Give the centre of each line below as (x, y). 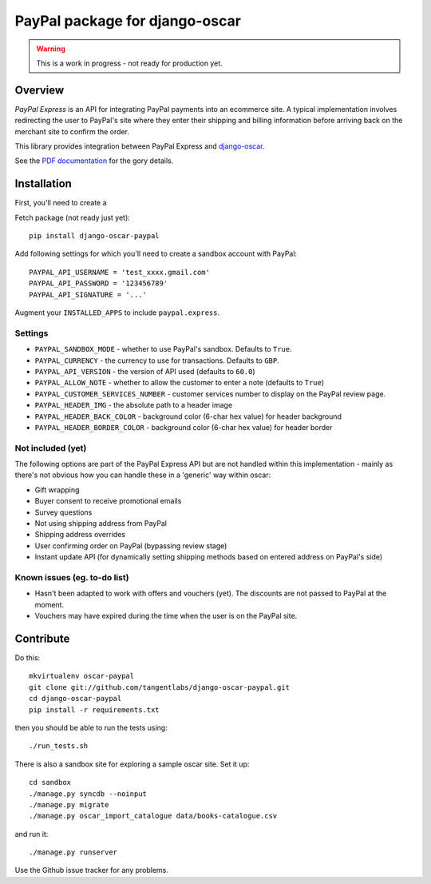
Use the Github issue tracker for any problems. (92, 870)
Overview (40, 90)
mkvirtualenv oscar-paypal (82, 676)
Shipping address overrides (80, 535)
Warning (51, 49)
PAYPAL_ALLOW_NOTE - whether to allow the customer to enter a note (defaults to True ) (180, 383)
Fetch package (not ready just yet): (73, 217)
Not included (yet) (51, 448)
